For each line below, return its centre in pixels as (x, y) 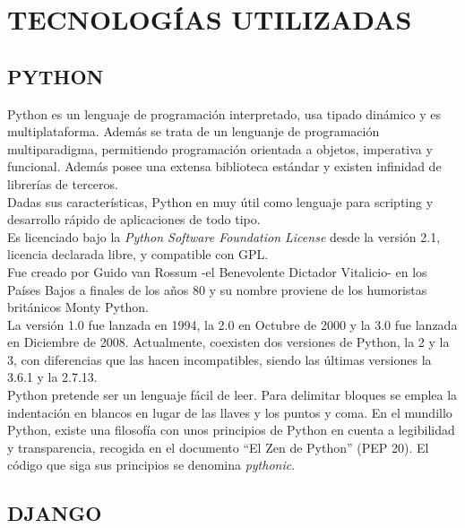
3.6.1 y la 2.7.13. (52, 377)
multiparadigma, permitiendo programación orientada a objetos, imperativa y (220, 148)
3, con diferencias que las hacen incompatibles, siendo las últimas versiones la (220, 359)
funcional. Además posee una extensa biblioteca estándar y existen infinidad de (224, 166)
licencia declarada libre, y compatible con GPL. (138, 254)
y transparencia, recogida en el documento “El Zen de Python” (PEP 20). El (218, 447)
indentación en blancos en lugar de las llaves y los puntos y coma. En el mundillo (230, 412)
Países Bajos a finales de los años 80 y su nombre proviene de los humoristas (217, 289)
